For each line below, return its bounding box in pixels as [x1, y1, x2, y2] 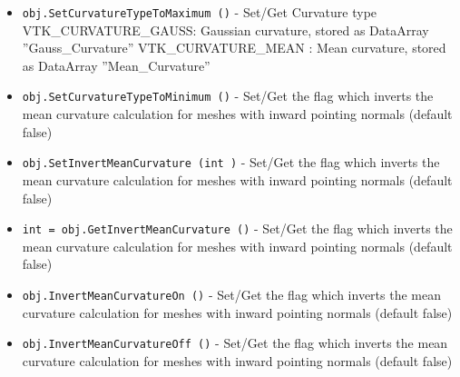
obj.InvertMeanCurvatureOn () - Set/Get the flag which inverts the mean [22, 284, 441, 303]
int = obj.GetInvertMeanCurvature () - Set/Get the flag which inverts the [22, 219, 453, 238]
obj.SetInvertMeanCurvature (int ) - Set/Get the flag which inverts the [22, 153, 440, 172]
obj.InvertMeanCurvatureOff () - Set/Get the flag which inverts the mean [22, 333, 448, 352]
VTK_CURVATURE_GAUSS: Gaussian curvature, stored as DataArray [22, 20, 429, 39]
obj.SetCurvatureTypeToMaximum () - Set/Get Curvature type [22, 3, 377, 21]
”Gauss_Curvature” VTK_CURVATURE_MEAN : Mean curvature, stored [22, 38, 446, 57]
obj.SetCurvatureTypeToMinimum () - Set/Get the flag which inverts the [22, 86, 434, 105]
